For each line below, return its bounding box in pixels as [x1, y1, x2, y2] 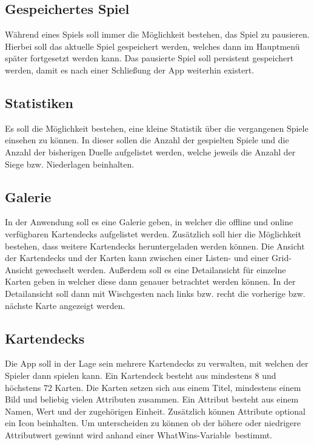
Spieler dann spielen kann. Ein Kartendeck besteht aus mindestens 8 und [5, 369, 276, 381]
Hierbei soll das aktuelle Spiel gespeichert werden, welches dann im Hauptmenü [5, 39, 300, 52]
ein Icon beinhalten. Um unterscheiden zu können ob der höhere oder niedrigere [5, 416, 301, 429]
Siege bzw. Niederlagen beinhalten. [5, 157, 135, 170]
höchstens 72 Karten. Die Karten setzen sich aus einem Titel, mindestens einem [5, 381, 301, 393]
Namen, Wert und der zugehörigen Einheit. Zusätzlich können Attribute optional [5, 404, 306, 417]
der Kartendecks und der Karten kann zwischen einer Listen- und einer [5, 251, 269, 264]
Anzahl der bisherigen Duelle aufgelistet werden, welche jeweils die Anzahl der [5, 145, 296, 158]
